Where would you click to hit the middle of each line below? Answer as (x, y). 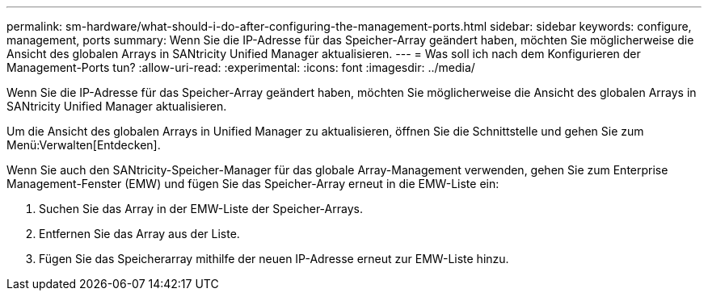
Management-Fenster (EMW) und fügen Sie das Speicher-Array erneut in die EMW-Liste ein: (253, 184)
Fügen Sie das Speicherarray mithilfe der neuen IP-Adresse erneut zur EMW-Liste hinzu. (274, 259)
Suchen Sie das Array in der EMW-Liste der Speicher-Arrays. (201, 209)
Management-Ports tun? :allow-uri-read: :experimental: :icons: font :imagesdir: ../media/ (241, 67)
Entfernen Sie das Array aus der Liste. (139, 234)
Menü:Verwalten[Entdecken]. (84, 145)
